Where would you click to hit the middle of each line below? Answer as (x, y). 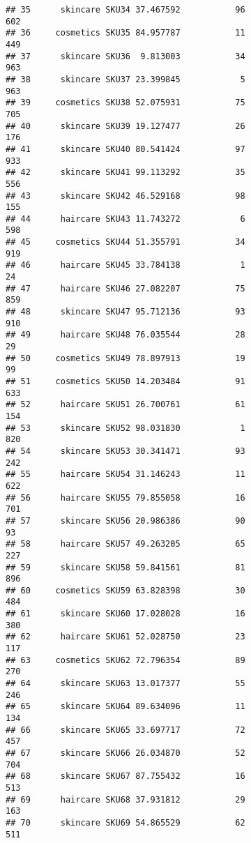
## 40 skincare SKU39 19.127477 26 (125, 126)
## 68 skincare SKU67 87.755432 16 (125, 776)
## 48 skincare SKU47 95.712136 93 (125, 312)
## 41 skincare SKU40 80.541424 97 (125, 149)
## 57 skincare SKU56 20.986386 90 (125, 521)
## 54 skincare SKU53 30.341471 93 (125, 451)
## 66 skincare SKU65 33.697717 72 (125, 730)
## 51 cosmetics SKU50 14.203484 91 (125, 381)
